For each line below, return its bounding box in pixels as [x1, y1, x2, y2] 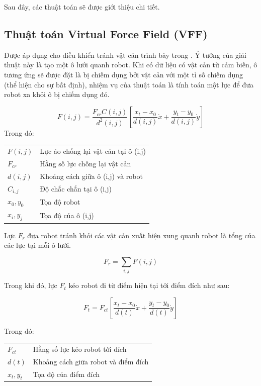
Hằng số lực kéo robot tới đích [33, 344, 127, 354]
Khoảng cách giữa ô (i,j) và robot [40, 170, 143, 181]
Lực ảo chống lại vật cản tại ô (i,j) [40, 146, 146, 156]
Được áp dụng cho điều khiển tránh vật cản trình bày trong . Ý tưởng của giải [4, 49, 246, 60]
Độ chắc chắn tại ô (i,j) [40, 183, 112, 194]
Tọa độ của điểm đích [33, 369, 100, 379]
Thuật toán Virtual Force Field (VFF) [4, 26, 208, 41]
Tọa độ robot [40, 196, 80, 207]
